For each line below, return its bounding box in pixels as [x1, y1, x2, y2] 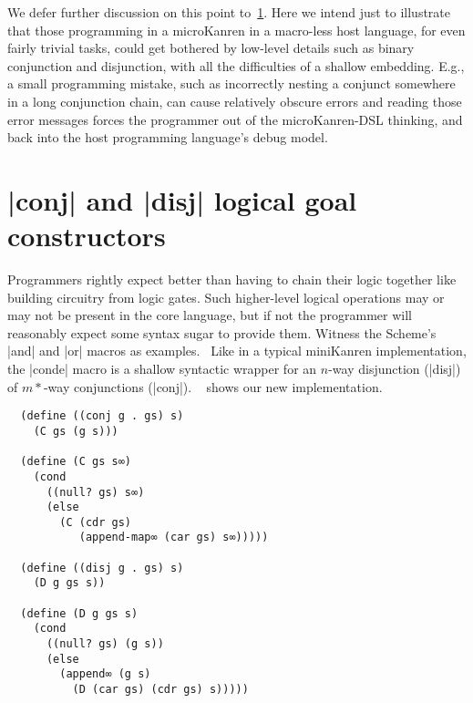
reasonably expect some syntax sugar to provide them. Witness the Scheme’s [7, 323, 437, 342]
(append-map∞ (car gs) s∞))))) [78, 531, 269, 544]
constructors [7, 217, 166, 254]
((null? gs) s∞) [46, 485, 145, 499]
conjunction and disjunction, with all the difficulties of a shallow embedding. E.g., [7, 56, 465, 75]
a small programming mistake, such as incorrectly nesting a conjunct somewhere [7, 74, 456, 93]
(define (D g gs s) [20, 606, 139, 620]
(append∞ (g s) [59, 667, 151, 681]
